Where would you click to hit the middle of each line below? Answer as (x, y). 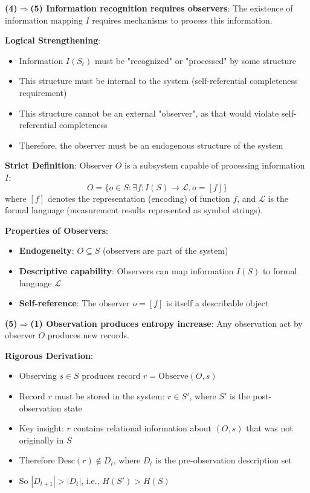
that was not (270, 428)
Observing (38, 375)
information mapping (44, 20)
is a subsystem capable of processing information (215, 165)
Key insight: (41, 428)
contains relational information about (142, 428)
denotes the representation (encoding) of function (139, 198)
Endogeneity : (47, 250)
